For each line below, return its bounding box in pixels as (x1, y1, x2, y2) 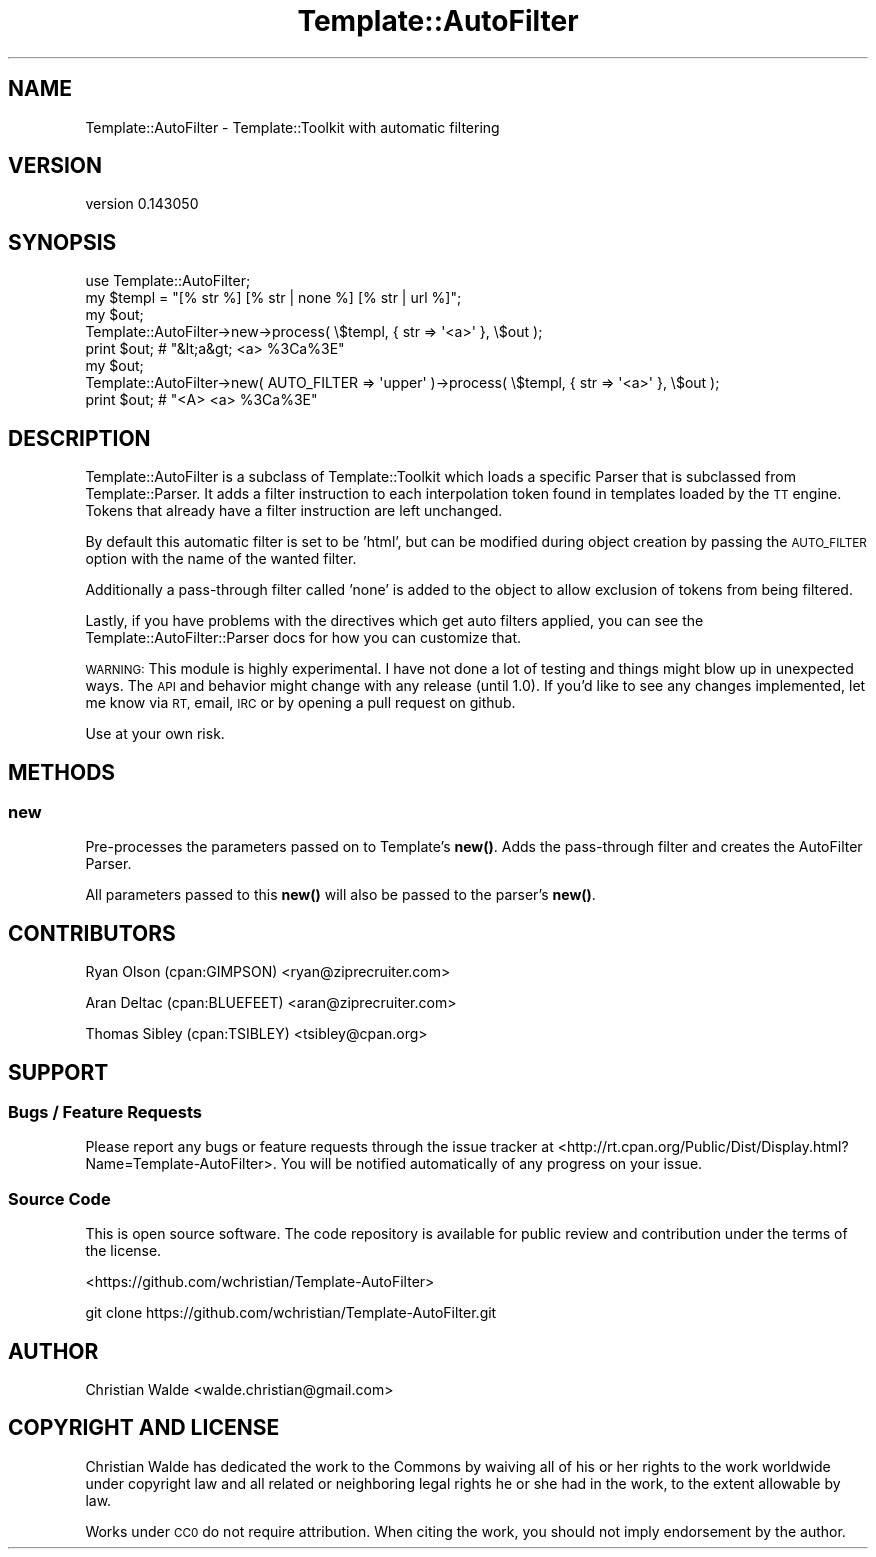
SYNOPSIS (8, 229, 117, 255)
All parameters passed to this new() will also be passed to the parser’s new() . (85, 886, 596, 904)
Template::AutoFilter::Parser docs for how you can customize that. (85, 629, 522, 647)
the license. (85, 1242, 162, 1260)
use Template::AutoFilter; (85, 272, 251, 290)
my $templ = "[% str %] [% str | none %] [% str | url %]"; (85, 289, 462, 307)
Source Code (8, 1188, 111, 1209)
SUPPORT (8, 1059, 109, 1085)
